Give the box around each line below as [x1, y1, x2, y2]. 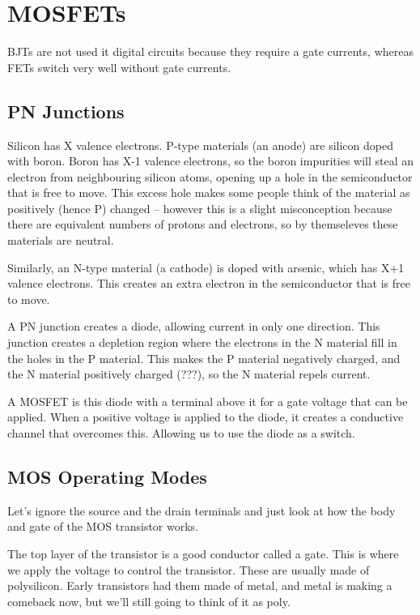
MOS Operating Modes [7, 464, 207, 489]
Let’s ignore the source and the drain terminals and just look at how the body [7, 502, 396, 519]
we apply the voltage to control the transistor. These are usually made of [7, 561, 370, 578]
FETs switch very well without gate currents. [7, 58, 231, 75]
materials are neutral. [7, 232, 114, 249]
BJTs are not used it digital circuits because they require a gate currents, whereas [7, 43, 414, 60]
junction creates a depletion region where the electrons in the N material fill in [7, 334, 397, 351]
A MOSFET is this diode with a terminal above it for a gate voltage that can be [7, 392, 408, 409]
